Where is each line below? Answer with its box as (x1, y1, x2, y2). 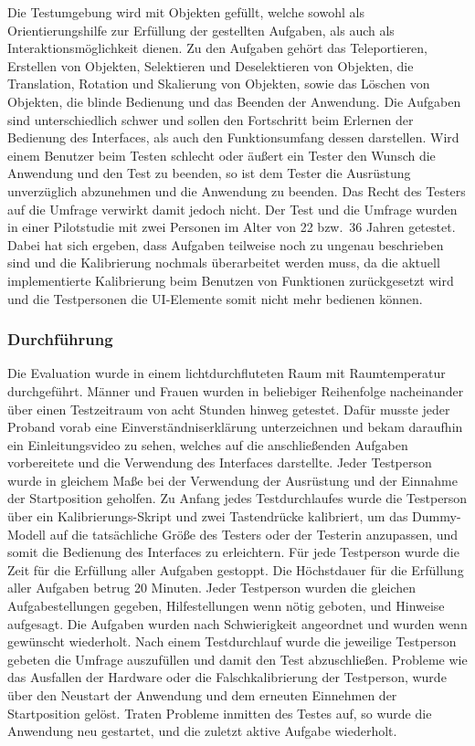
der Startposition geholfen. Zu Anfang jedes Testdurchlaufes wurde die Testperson (7, 489, 468, 508)
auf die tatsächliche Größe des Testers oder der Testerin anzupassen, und (49, 524, 459, 543)
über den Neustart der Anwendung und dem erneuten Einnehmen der (7, 686, 397, 704)
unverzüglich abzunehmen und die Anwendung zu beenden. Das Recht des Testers (7, 181, 466, 200)
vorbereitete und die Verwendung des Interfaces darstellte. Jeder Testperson (7, 453, 432, 472)
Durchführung (7, 328, 113, 351)
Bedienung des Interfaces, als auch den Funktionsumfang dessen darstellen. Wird (7, 128, 459, 147)
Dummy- (412, 507, 461, 526)
